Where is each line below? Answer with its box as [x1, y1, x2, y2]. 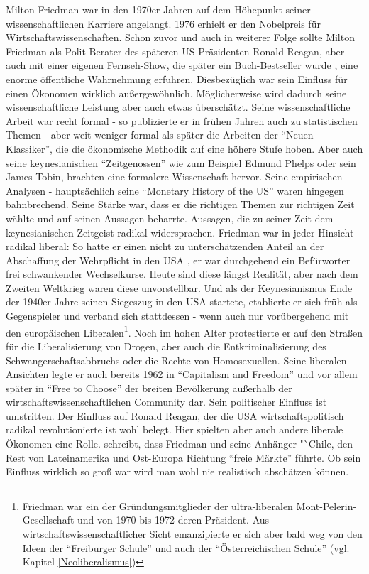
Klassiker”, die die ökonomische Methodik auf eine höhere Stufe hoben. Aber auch [6, 141, 363, 156]
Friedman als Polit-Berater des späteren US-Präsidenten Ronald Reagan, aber [6, 43, 345, 58]
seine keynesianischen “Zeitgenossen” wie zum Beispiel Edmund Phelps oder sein [6, 155, 356, 170]
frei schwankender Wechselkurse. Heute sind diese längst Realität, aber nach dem [6, 266, 358, 281]
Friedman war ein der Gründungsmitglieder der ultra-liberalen [22, 498, 293, 513]
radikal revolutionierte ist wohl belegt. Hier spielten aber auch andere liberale [6, 422, 343, 437]
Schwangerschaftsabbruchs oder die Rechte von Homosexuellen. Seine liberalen [6, 352, 347, 367]
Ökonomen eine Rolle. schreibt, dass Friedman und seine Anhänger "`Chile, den [6, 436, 353, 451]
